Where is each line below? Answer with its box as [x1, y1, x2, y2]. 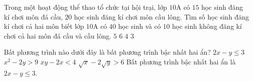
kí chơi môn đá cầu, [4, 11, 63, 21]
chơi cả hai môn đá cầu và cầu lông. [4, 30, 112, 40]
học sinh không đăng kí [172, 21, 242, 31]
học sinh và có [118, 21, 161, 31]
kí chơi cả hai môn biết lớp [4, 21, 84, 31]
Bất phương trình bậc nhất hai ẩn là [126, 56, 236, 66]
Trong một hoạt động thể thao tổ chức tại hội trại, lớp [4, 2, 167, 12]
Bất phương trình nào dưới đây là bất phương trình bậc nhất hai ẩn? [4, 47, 211, 57]
